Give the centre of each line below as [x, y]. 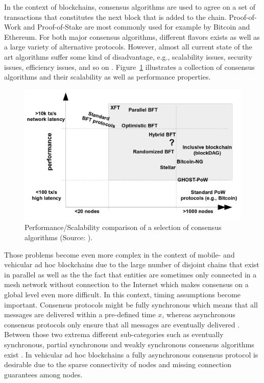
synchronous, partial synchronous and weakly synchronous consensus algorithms [129, 344]
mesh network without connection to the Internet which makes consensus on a [126, 284]
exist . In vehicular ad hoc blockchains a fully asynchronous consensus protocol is [131, 354]
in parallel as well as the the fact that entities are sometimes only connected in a [130, 274]
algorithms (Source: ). [59, 237]
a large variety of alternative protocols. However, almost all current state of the [128, 47]
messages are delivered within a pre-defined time [80, 314]
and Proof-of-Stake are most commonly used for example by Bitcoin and [137, 27]
